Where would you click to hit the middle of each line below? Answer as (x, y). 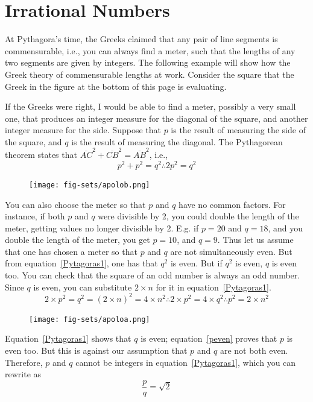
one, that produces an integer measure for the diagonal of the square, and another (156, 118)
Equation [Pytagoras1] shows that (68, 338)
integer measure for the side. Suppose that (83, 130)
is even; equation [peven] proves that (209, 338)
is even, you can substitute (83, 287)
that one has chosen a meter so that (71, 251)
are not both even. (254, 350)
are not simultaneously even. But (231, 251)
